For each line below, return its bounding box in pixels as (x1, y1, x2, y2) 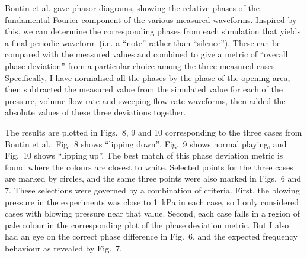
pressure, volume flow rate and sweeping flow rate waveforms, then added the (5, 94, 286, 107)
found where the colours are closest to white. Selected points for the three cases (5, 160, 293, 173)
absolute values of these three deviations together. (5, 106, 186, 118)
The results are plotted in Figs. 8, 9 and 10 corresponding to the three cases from (5, 125, 302, 138)
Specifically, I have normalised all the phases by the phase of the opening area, (5, 71, 290, 83)
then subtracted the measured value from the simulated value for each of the (5, 83, 283, 95)
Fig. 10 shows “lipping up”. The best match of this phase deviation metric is (5, 149, 283, 162)
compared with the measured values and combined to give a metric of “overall (5, 48, 288, 60)
